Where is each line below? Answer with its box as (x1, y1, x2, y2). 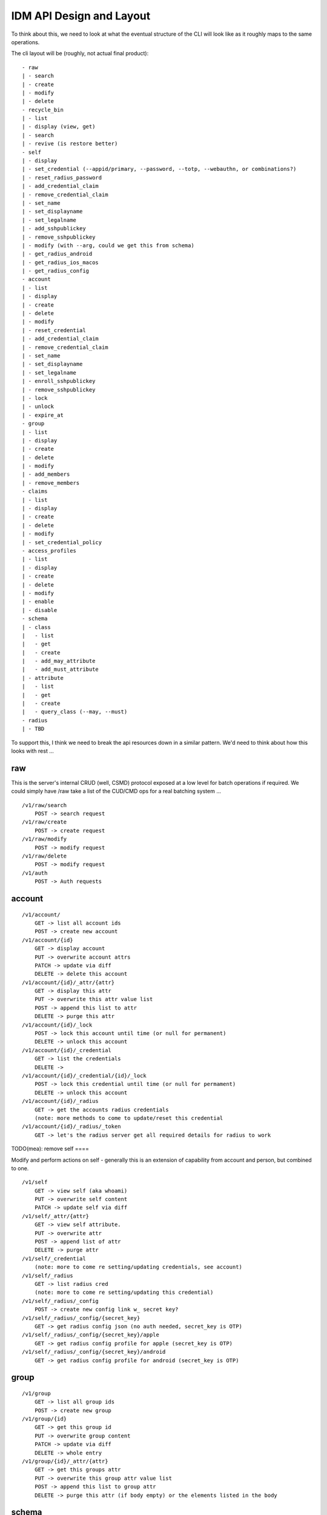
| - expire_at (22, 411, 64, 418)
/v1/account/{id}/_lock (22, 1021, 93, 1028)
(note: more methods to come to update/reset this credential (34, 1114, 223, 1121)
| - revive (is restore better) (22, 140, 118, 147)
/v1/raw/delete (22, 853, 67, 859)
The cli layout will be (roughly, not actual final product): (11, 50, 149, 57)
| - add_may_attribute (22, 658, 96, 665)
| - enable (22, 598, 54, 605)
